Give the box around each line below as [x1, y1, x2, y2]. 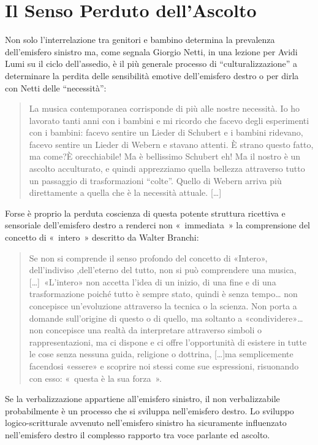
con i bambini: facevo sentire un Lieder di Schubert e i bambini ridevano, [29, 126, 303, 139]
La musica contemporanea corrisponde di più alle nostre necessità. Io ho [29, 102, 300, 115]
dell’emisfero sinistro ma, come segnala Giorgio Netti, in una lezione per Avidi [5, 45, 298, 58]
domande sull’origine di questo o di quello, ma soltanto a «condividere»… [29, 311, 303, 324]
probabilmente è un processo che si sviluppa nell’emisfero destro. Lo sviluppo [5, 404, 294, 417]
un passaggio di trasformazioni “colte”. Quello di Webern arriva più [29, 174, 282, 187]
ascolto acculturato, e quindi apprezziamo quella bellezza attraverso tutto [29, 162, 305, 175]
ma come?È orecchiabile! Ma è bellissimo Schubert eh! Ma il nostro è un [29, 150, 301, 163]
